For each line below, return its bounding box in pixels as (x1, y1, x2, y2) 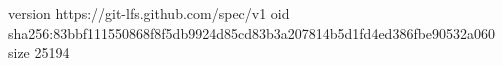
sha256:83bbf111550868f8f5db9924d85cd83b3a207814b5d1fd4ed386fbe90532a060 (8, 22, 496, 43)
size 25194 (8, 42, 70, 63)
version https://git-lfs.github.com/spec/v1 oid (8, 3, 290, 23)
